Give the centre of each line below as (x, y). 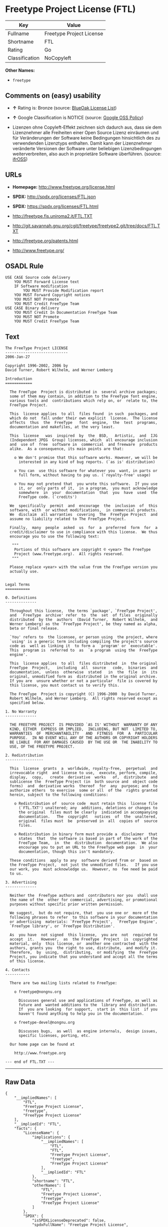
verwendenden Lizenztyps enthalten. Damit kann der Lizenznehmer (82, 143)
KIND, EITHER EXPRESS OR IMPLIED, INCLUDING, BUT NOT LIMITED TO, (83, 729)
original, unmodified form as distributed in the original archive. (83, 677)
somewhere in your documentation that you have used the (88, 493)
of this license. (28, 961)
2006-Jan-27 (17, 357)
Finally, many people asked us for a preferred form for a (83, 528)
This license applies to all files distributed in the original (83, 664)
